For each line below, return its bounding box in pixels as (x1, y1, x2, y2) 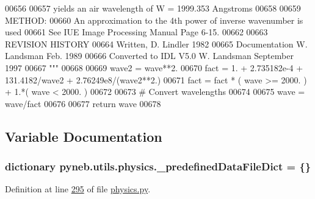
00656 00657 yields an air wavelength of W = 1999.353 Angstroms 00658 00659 (5, 2, 301, 14)
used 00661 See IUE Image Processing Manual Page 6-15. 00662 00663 (5, 26, 268, 38)
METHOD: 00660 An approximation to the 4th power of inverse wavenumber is (5, 13, 303, 26)
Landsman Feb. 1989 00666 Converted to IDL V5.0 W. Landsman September (5, 49, 294, 62)
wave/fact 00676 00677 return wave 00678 (5, 97, 161, 110)
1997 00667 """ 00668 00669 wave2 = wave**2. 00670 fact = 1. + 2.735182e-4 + (5, 61, 303, 74)
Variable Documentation (5, 127, 162, 145)
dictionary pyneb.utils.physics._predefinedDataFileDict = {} (5, 159, 311, 174)
